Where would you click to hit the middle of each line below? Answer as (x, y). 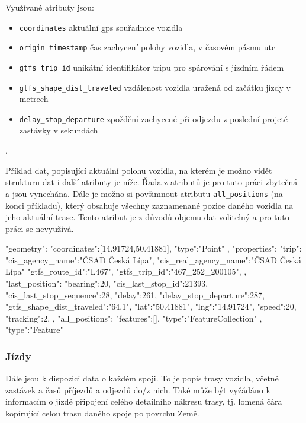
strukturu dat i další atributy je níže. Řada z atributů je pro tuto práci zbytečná (152, 182)
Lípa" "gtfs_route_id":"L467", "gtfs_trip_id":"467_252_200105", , (126, 271)
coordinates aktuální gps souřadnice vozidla (101, 27)
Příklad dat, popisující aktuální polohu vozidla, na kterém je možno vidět (139, 170)
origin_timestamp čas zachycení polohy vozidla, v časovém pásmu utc (147, 47)
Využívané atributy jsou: (50, 7)
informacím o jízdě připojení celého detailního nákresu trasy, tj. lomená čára (144, 401)
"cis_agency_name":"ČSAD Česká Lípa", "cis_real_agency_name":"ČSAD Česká (153, 260)
